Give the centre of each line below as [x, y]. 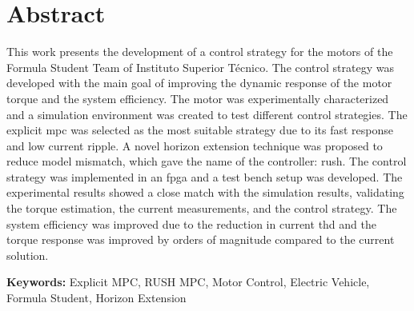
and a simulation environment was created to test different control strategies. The [207, 114]
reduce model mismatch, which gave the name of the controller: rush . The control [207, 161]
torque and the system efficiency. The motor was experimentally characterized [198, 98]
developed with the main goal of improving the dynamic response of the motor [199, 83]
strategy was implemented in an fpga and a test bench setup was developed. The [205, 176]
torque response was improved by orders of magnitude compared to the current [201, 239]
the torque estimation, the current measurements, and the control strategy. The [202, 208]
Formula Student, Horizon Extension [96, 298]
